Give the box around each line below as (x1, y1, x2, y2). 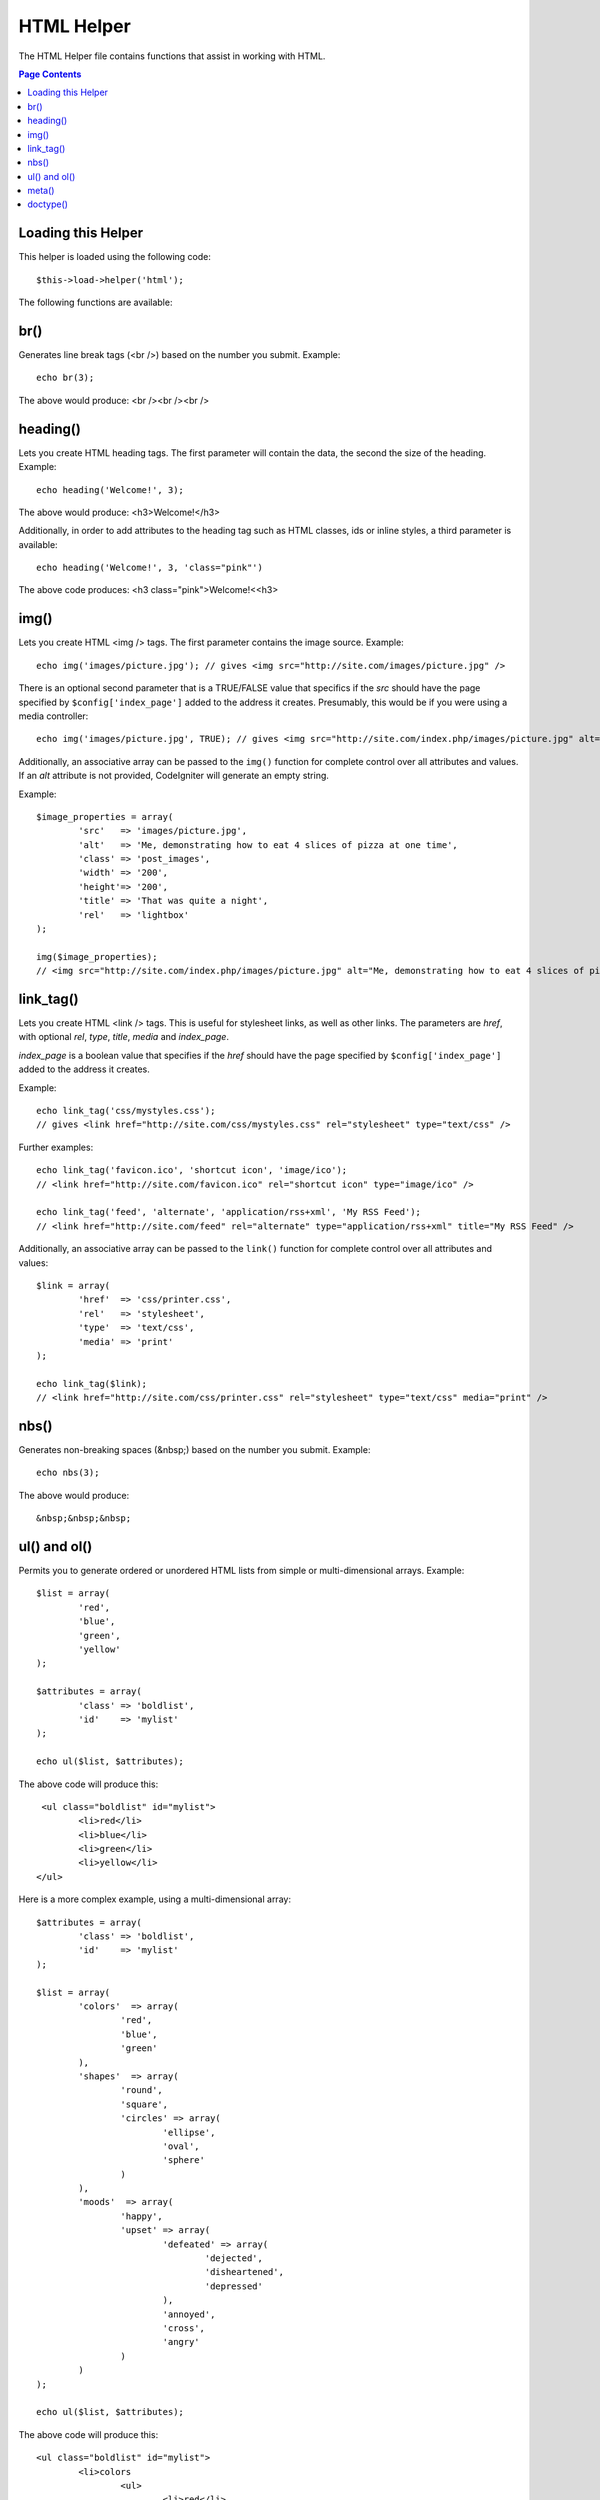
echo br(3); (36, 372, 95, 384)
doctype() (27, 198, 69, 210)
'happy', (120, 2210, 164, 2222)
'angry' (162, 2336, 200, 2348)
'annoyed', (162, 2308, 216, 2320)
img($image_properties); (36, 951, 158, 962)
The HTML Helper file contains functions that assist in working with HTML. (18, 50, 326, 62)
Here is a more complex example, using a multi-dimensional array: (18, 1893, 292, 1905)
